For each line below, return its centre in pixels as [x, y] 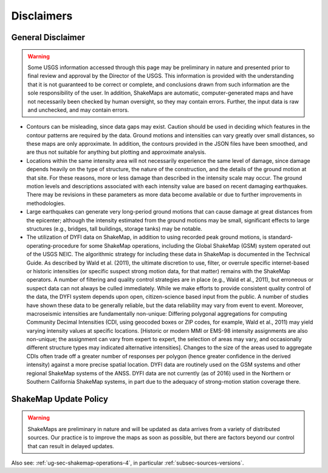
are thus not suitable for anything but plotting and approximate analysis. [116, 152]
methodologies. [46, 203]
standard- [280, 237]
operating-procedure [53, 245]
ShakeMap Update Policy [60, 399]
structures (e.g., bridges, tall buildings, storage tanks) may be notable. [114, 228]
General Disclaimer [48, 37]
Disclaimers [42, 16]
